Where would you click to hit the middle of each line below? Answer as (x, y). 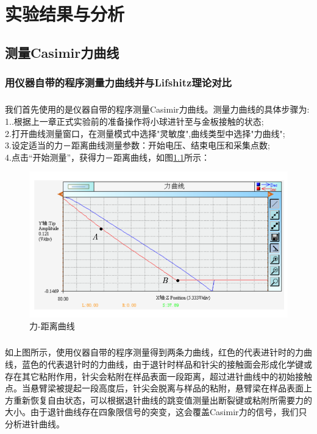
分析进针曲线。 (35, 424)
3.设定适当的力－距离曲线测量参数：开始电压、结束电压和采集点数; (137, 145)
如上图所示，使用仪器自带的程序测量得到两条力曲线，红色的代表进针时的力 (154, 352)
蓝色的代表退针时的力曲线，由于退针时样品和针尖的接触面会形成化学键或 (167, 364)
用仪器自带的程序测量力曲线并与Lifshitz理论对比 (118, 82)
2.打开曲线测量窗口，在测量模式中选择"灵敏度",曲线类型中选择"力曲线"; (145, 133)
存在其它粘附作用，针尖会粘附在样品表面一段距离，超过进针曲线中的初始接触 (158, 376)
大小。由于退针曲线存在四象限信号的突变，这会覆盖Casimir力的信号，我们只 (156, 412)
